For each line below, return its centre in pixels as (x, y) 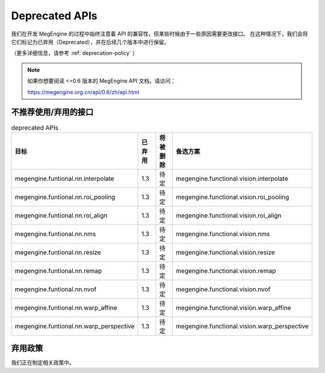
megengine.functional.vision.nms (223, 234)
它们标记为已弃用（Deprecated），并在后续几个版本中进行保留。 (90, 42)
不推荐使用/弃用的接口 (52, 112)
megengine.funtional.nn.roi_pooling (65, 197)
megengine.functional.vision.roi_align (228, 215)
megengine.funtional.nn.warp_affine (66, 307)
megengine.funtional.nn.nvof (56, 289)
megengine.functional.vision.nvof (223, 289)
